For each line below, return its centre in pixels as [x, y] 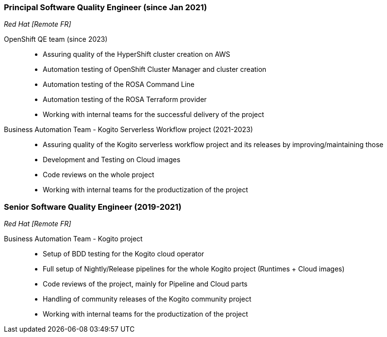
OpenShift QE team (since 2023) [56, 39]
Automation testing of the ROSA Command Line [119, 84]
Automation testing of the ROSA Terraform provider [125, 100]
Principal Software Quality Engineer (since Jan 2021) [106, 7]
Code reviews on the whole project [99, 175]
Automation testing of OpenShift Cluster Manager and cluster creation [155, 69]
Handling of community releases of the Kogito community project [147, 299]
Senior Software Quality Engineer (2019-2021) [93, 207]
